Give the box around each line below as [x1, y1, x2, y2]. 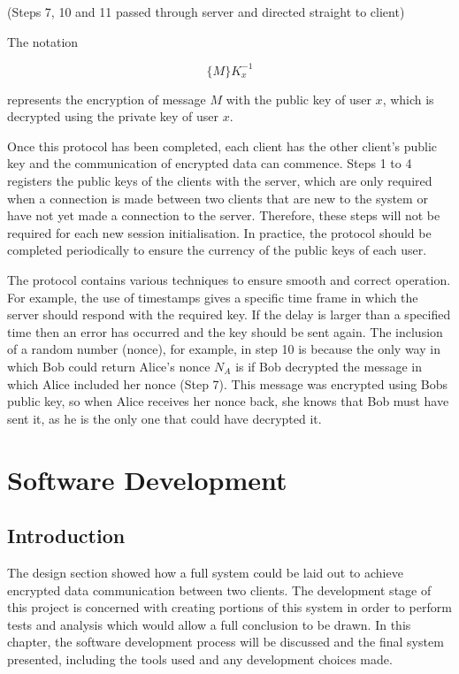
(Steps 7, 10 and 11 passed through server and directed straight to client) [7, 3, 405, 20]
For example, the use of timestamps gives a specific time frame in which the [7, 287, 418, 306]
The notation [7, 32, 79, 50]
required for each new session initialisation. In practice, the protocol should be [7, 223, 432, 241]
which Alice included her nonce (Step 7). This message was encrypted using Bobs [7, 374, 448, 393]
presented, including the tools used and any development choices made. [7, 649, 393, 668]
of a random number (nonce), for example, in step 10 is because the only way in [7, 340, 440, 358]
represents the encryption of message [7, 89, 206, 108]
